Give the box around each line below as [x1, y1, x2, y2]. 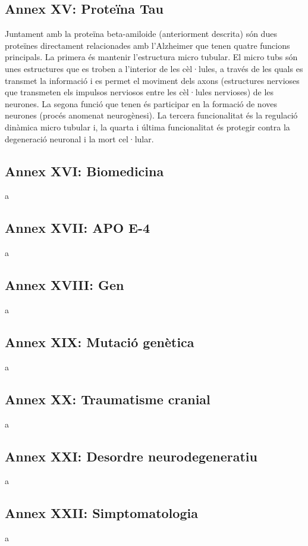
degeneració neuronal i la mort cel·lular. [5, 132, 154, 145]
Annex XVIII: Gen [5, 276, 124, 294]
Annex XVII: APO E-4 [5, 219, 150, 237]
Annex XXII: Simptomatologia [5, 504, 198, 522]
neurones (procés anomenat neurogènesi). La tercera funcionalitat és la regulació [5, 109, 298, 121]
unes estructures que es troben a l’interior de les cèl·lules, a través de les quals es [5, 62, 303, 74]
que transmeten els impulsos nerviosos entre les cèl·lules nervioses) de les [5, 86, 274, 98]
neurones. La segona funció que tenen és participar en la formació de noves [5, 97, 277, 110]
